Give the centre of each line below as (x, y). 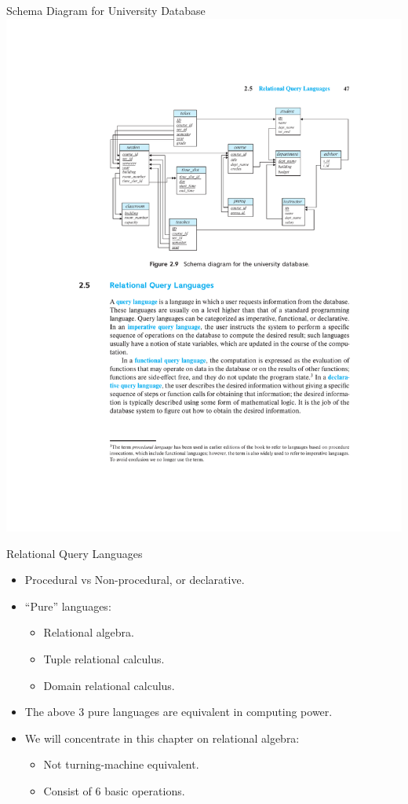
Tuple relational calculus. (104, 659)
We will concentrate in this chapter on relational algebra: (162, 738)
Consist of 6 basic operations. (114, 790)
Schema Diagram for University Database (106, 10)
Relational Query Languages (75, 553)
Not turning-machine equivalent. (121, 764)
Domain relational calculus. (109, 685)
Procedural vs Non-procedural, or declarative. (135, 580)
